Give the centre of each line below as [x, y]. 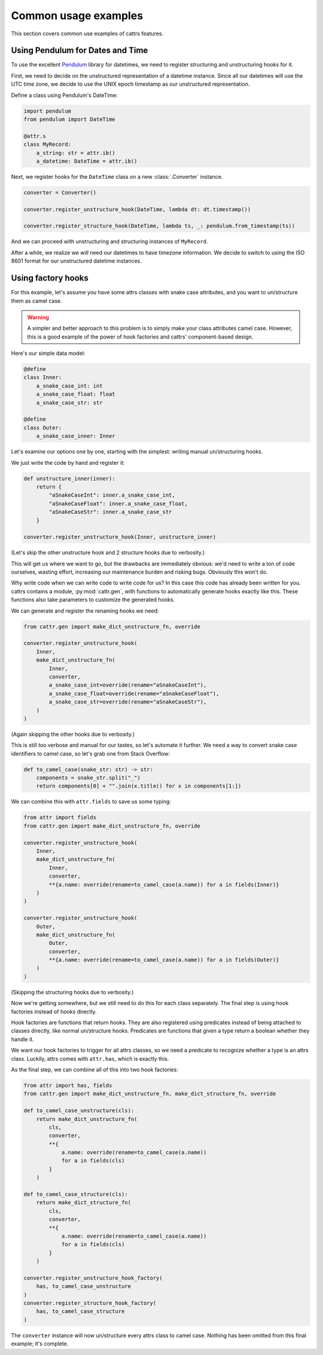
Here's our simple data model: [48, 354]
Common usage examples [77, 16]
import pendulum [48, 111]
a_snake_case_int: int [69, 386]
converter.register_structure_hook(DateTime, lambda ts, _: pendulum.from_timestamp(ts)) [159, 226]
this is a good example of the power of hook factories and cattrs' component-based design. [140, 337]
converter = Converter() [60, 192]
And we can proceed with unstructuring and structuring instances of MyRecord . [109, 242]
